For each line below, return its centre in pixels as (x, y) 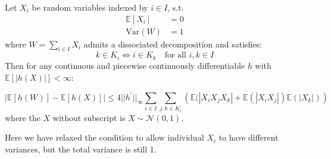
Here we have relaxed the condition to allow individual (104, 137)
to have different (249, 137)
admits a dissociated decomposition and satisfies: (173, 44)
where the (23, 117)
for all (175, 55)
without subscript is (89, 117)
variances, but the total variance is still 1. (81, 149)
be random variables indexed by (90, 7)
